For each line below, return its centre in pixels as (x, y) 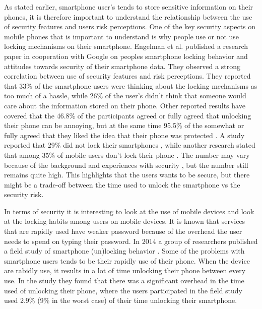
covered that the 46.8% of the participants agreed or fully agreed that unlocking (128, 115)
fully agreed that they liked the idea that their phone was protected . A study (124, 135)
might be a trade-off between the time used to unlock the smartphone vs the (122, 184)
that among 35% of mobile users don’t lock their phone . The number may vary (127, 154)
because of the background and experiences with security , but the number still (126, 165)
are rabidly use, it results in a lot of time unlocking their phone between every (125, 270)
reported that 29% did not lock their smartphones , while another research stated (130, 145)
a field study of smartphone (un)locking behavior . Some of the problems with (124, 251)
